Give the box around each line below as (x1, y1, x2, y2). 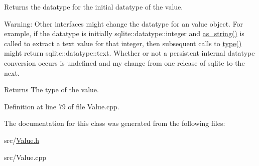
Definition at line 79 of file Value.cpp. (4, 101, 119, 111)
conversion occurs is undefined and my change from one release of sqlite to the (4, 57, 245, 68)
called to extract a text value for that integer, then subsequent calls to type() (4, 38, 242, 48)
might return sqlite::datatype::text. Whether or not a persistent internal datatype (4, 48, 255, 58)
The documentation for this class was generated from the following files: (4, 118, 225, 128)
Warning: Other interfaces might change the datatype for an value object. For (4, 18, 243, 29)
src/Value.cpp (4, 151, 47, 162)
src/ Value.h (4, 134, 40, 145)
